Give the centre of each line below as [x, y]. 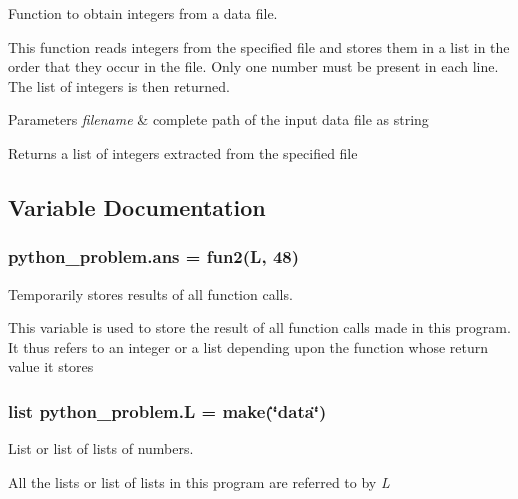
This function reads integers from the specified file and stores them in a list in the [259, 46]
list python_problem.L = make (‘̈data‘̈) [167, 410]
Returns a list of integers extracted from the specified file [183, 152]
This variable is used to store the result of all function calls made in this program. [259, 327]
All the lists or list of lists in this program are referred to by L [199, 481]
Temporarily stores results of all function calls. [150, 293]
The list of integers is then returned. [119, 85]
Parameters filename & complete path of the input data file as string [218, 119]
